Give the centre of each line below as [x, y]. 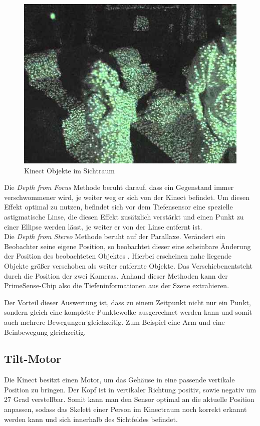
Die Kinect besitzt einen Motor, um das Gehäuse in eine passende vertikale [119, 380]
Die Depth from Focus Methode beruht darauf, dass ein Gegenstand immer [119, 187]
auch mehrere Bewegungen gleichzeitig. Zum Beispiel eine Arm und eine [114, 322]
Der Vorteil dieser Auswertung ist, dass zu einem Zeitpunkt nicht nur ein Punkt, [127, 302]
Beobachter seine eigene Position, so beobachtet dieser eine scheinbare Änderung [127, 246]
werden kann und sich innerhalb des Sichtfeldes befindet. [91, 419]
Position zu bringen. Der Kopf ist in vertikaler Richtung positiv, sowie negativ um [130, 389]
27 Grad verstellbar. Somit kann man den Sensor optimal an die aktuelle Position [129, 399]
